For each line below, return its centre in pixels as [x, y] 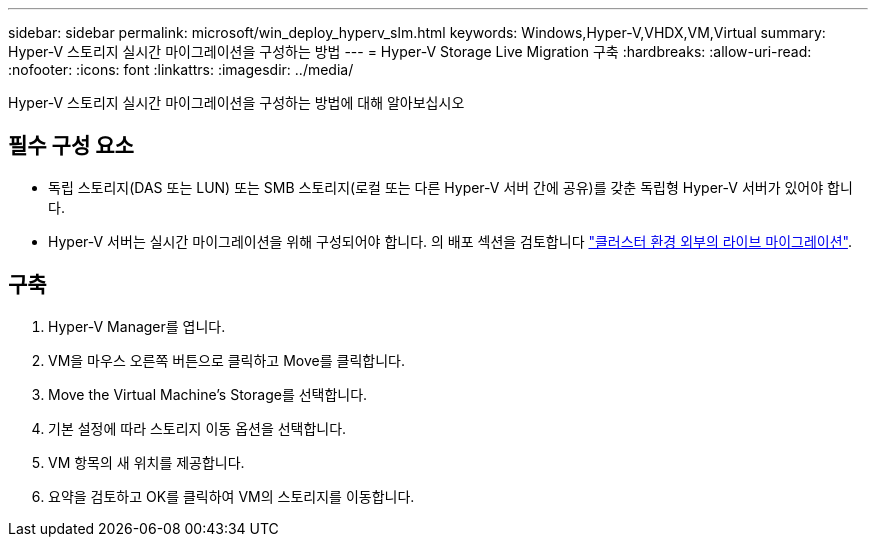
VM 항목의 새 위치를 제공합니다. [146, 462]
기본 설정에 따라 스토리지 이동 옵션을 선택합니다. [197, 428]
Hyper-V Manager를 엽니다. [137, 326]
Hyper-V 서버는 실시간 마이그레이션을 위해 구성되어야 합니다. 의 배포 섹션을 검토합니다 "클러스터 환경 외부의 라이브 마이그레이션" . [450, 241]
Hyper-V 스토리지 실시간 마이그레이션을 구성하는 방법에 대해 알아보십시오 [236, 102]
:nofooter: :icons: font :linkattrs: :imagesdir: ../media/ [181, 69]
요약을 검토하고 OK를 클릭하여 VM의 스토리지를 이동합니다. [231, 496]
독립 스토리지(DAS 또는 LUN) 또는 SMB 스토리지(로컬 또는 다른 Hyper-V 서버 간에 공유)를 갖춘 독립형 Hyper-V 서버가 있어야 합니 [450, 187]
